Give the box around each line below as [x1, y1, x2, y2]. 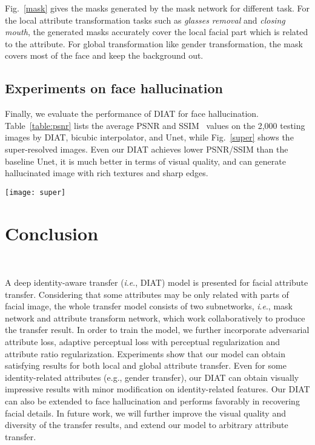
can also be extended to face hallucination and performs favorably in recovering [5, 395, 300, 407]
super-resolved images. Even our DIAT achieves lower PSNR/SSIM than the [5, 142, 288, 155]
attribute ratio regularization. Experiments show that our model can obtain [5, 347, 286, 360]
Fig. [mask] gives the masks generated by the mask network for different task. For [5, 2, 310, 14]
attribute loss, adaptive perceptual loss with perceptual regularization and [5, 335, 280, 348]
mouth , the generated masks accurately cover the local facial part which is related [5, 25, 308, 38]
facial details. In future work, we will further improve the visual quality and [5, 406, 286, 419]
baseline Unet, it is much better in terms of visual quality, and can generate [5, 154, 286, 167]
